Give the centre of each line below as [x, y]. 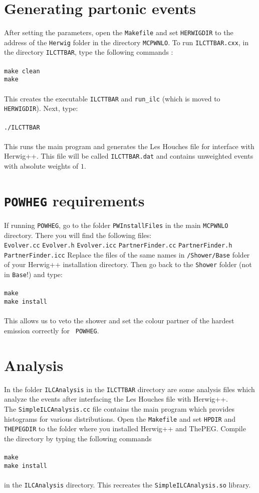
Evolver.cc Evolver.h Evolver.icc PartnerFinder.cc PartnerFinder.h [118, 246]
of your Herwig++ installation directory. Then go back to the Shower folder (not [128, 264]
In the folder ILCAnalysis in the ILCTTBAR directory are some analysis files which [129, 389]
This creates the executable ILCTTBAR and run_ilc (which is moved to [112, 98]
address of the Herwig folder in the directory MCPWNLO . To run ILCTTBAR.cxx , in [126, 42]
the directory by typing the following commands [78, 438]
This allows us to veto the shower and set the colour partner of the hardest [119, 321]
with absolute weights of [41, 166]
